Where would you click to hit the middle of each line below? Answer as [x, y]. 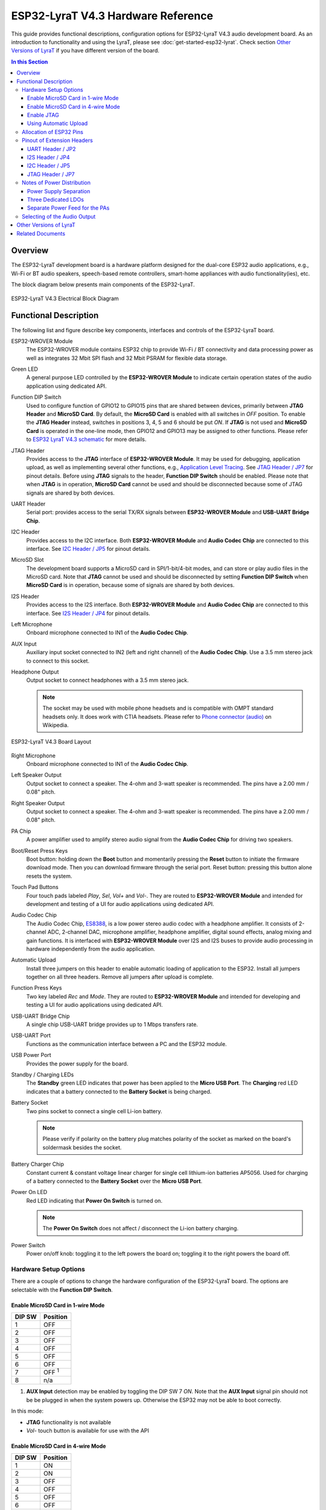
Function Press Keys [37, 988]
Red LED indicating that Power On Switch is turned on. [94, 1200]
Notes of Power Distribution [56, 183]
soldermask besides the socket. [82, 1147]
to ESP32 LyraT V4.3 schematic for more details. [86, 439]
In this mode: [27, 1411]
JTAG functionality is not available [69, 1422]
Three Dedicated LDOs [56, 199]
